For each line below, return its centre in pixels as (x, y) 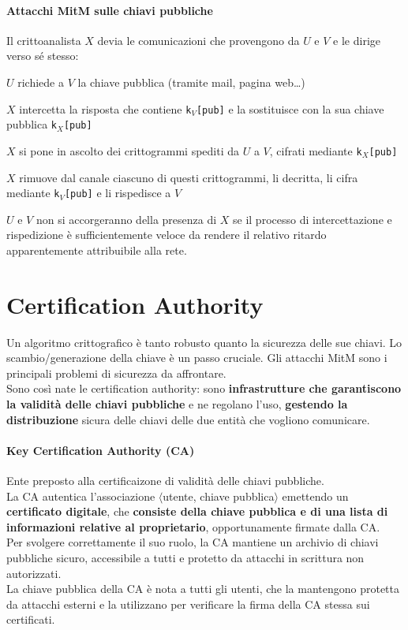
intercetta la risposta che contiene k (105, 108)
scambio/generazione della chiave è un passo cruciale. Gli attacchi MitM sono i (197, 358)
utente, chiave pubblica (219, 496)
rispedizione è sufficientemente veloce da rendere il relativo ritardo (167, 235)
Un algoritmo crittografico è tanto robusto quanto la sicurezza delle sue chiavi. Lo (204, 342)
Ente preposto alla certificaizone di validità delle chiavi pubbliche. (165, 481)
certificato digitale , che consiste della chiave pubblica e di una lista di (197, 511)
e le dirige (357, 40)
